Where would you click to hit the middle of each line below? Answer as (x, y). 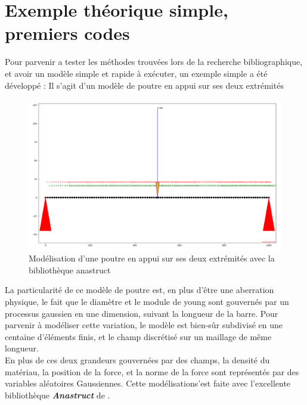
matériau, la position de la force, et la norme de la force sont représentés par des (152, 371)
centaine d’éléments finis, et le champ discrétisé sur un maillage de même (138, 336)
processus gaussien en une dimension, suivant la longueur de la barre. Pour (142, 313)
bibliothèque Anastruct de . (58, 395)
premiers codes (67, 33)
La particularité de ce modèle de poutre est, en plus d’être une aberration (139, 290)
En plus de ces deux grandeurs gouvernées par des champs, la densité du (137, 360)
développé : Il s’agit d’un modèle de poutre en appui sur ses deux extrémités (144, 85)
